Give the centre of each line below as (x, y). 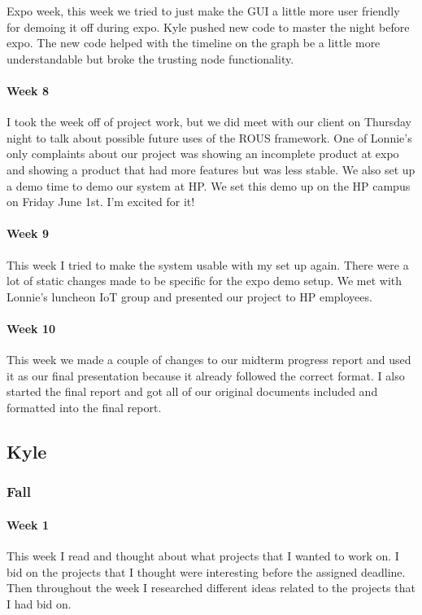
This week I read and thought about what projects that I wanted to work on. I (203, 555)
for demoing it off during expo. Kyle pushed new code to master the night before (208, 26)
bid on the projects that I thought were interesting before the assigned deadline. (206, 571)
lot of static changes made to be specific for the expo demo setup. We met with (204, 281)
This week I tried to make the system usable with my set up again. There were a (208, 264)
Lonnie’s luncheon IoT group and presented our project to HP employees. (189, 296)
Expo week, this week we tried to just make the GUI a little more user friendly (203, 11)
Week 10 (31, 328)
